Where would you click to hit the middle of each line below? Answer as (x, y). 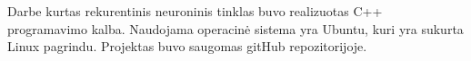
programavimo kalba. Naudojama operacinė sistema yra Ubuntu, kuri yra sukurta (235, 28)
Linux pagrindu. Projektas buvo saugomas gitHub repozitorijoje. (187, 46)
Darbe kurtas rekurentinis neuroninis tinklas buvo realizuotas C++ (195, 11)
